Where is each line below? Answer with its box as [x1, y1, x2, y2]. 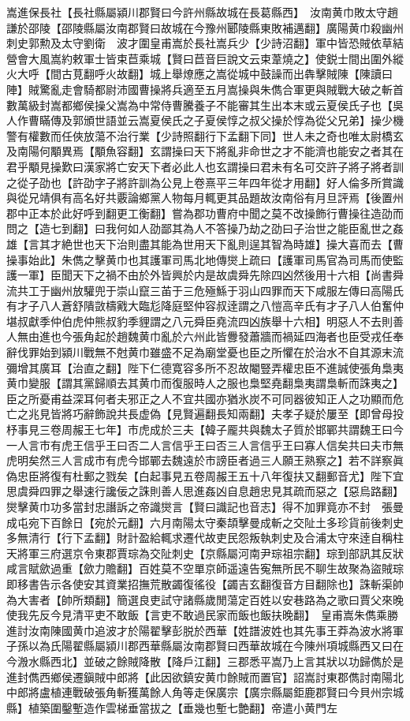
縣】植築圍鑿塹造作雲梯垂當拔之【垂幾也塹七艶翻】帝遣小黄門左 [6, 699, 337, 715]
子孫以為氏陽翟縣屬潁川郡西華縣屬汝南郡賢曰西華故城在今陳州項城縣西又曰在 [6, 637, 404, 654]
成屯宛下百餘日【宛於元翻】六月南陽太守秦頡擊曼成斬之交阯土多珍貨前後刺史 [6, 514, 404, 530]
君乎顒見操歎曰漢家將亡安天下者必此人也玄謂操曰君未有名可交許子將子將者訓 [6, 158, 404, 174]
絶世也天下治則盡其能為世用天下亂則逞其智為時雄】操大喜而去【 [61, 235, 393, 252]
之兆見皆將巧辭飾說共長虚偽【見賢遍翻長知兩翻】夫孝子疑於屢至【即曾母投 [17, 405, 404, 422]
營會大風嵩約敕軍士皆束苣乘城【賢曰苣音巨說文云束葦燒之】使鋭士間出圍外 [6, 50, 393, 66]
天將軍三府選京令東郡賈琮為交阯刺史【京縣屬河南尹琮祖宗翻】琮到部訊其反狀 [6, 544, 404, 561]
